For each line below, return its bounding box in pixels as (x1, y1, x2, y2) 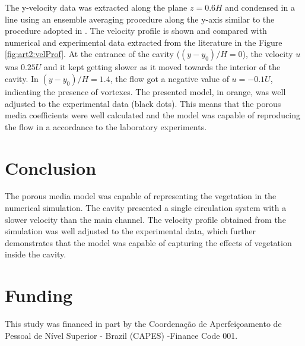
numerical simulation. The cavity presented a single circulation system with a (5, 202, 287, 214)
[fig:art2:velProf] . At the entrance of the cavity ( (5, 48, 180, 60)
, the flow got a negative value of (110, 72, 229, 84)
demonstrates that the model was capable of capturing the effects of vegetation (5, 236, 292, 249)
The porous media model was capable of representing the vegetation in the (5, 190, 277, 202)
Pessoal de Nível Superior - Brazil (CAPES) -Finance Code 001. (5, 329, 238, 341)
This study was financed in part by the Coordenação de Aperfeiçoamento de (5, 317, 282, 330)
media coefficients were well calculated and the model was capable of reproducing (5, 109, 300, 121)
